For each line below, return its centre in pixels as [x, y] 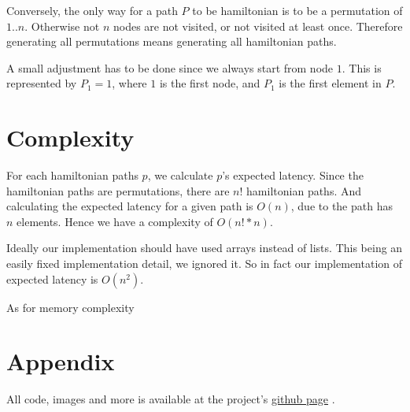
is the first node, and [210, 83]
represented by [42, 83]
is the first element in [330, 83]
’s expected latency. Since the [293, 175]
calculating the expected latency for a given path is [130, 206]
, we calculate [180, 175]
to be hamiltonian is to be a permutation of [297, 10]
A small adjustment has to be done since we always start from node [170, 67]
